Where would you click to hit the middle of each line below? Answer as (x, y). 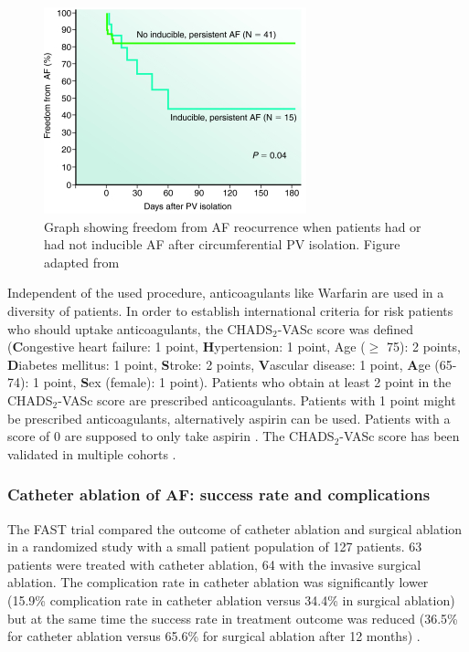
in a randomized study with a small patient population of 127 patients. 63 (215, 547)
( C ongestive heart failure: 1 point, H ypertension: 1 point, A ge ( (187, 347)
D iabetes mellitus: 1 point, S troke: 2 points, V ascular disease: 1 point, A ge (219, 364)
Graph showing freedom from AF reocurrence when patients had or (233, 226)
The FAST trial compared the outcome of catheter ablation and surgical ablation (235, 528)
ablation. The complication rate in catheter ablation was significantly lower (218, 582)
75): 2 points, (424, 347)
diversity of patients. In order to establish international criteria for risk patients (230, 310)
